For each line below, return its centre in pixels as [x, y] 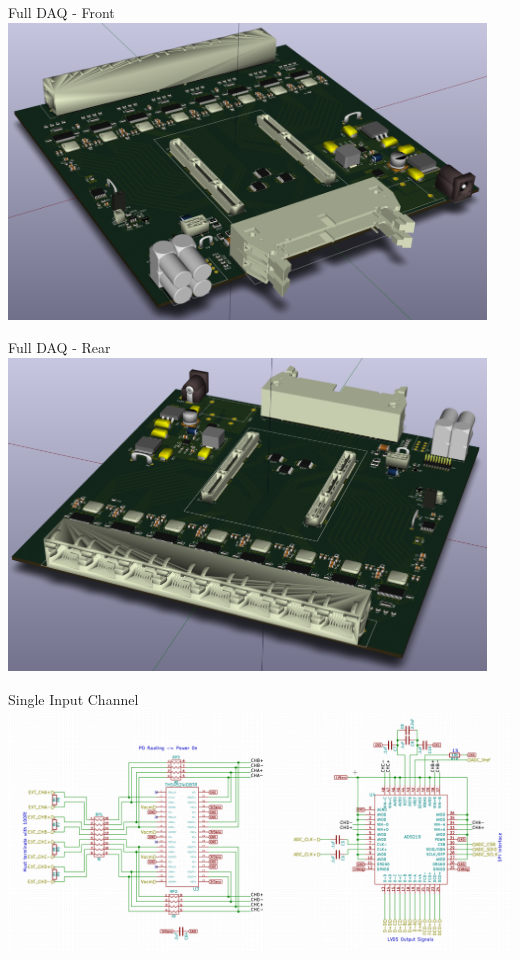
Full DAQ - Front [61, 12]
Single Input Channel [73, 699]
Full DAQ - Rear [59, 347]
